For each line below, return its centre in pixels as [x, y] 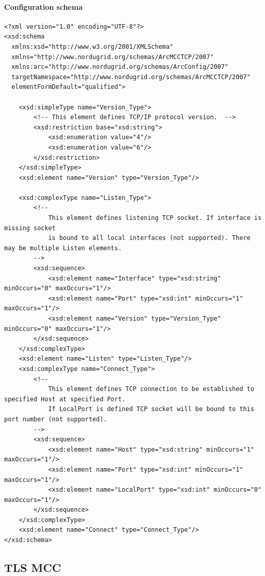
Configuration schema [43, 6]
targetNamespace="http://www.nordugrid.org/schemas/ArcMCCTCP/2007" [131, 77]
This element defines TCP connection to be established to [151, 389]
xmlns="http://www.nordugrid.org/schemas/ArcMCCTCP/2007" [113, 57]
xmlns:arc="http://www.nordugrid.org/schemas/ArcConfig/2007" [120, 67]
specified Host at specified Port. [65, 399]
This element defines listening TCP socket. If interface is [155, 218]
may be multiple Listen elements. [63, 248]
